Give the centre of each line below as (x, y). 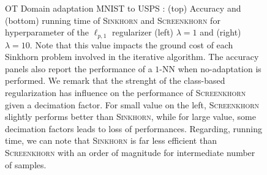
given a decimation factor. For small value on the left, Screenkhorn (132, 104)
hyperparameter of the (47, 32)
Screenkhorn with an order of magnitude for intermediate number (130, 152)
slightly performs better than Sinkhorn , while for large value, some (130, 117)
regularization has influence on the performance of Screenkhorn (126, 93)
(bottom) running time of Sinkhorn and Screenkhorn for (113, 20)
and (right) (220, 32)
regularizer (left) (143, 32)
